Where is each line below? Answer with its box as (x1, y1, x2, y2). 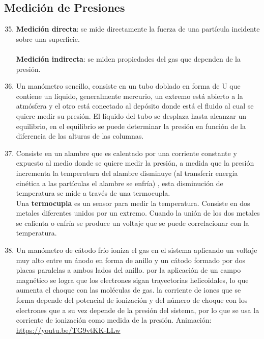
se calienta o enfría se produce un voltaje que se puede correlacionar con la (16, 217, 249, 228)
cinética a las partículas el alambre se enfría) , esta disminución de (16, 177, 223, 188)
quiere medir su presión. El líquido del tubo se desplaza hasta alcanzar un (16, 110, 247, 121)
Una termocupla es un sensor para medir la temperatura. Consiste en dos (16, 197, 250, 208)
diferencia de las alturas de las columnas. (16, 131, 144, 141)
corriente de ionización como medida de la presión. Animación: (16, 315, 212, 325)
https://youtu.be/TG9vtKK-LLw (16, 324, 121, 335)
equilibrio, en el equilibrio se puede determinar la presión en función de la (16, 120, 246, 131)
